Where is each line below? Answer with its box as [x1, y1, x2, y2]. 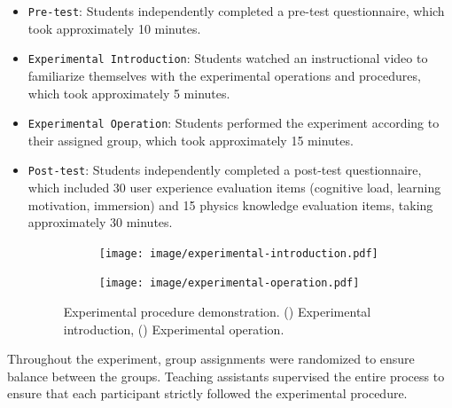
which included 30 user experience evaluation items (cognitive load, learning [27, 178, 441, 196]
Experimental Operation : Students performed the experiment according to [27, 114, 440, 132]
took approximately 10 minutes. [27, 19, 201, 37]
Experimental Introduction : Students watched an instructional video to [27, 49, 428, 67]
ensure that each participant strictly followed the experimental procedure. [7, 384, 408, 403]
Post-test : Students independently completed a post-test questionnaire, [27, 161, 422, 179]
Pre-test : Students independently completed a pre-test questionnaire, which [27, 2, 445, 20]
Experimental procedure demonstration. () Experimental [63, 302, 371, 321]
